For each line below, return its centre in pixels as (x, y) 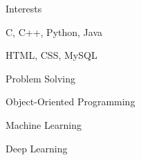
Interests (24, 8)
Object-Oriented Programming (70, 101)
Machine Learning (44, 124)
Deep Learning (37, 148)
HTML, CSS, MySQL (51, 55)
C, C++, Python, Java (54, 32)
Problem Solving (40, 78)
